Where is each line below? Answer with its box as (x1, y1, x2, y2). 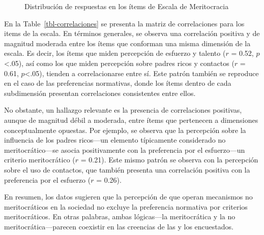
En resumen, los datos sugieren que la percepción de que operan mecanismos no (4, 191, 253, 202)
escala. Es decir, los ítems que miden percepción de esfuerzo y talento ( (4, 48, 226, 58)
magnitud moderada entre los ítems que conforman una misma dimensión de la (4, 38, 251, 48)
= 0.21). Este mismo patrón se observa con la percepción (80, 154, 258, 165)
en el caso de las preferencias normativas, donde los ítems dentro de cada (4, 78, 231, 88)
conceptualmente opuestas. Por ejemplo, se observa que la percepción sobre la (4, 124, 246, 135)
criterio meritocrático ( (4, 154, 75, 165)
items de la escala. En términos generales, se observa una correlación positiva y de (4, 28, 260, 39)
